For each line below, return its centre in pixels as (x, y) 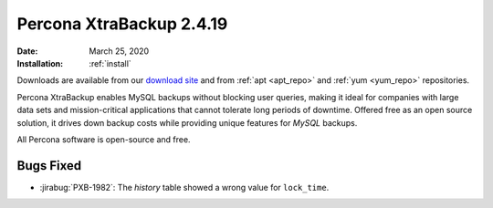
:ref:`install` (110, 63)
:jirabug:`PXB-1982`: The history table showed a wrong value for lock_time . (184, 187)
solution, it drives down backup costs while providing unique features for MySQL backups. (187, 122)
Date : (27, 51)
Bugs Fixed (49, 166)
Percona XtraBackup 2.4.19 (122, 24)
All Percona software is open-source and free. (104, 139)
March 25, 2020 (119, 51)
